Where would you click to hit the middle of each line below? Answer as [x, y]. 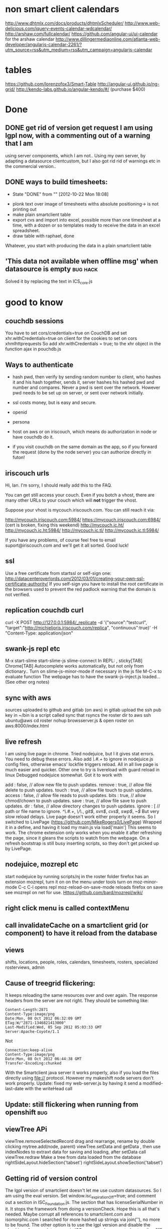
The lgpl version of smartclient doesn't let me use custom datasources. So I [83, 1190]
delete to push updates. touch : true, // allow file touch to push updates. [79, 790]
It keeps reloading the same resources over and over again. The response [81, 995]
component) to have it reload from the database [81, 933]
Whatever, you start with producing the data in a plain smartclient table [78, 245]
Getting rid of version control [51, 1178]
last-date [15, 1089]
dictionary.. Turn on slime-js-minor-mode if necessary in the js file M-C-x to [83, 671]
